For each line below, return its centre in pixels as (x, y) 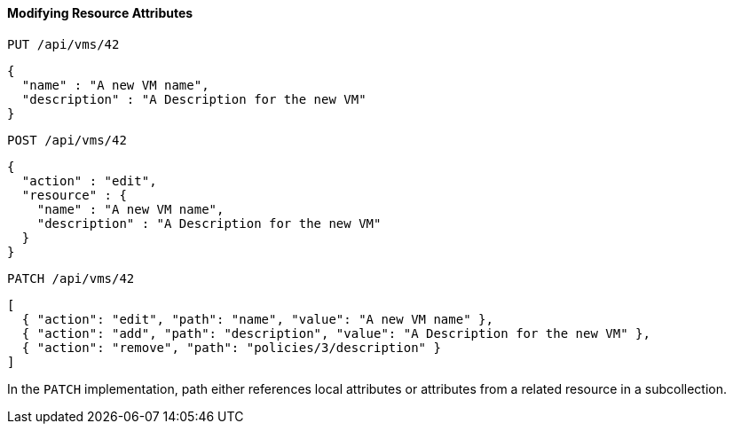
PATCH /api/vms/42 (71, 278)
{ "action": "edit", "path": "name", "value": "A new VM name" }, (257, 319)
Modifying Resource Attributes (100, 13)
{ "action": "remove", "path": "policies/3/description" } (231, 347)
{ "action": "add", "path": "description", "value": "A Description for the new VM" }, (336, 333)
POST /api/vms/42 (67, 140)
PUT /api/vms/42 (63, 44)
